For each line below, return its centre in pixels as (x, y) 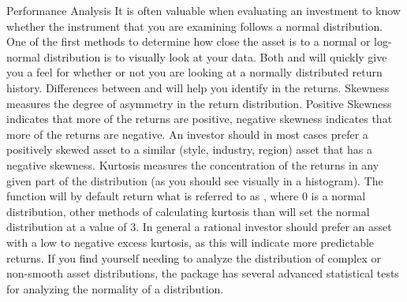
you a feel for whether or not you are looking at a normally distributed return (194, 72)
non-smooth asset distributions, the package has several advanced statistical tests (203, 273)
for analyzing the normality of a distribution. (115, 288)
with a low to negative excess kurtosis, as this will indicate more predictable (190, 242)
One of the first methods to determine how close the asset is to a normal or (189, 41)
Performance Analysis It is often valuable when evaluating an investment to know (203, 10)
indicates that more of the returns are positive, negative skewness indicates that (200, 119)
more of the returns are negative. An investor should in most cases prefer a (187, 134)
